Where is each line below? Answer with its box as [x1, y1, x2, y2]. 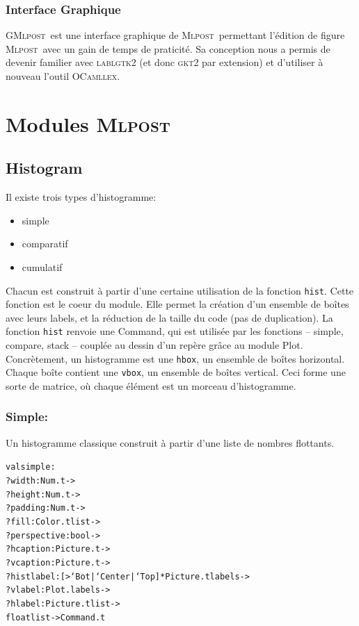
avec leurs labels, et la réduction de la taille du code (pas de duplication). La [6, 310, 333, 324]
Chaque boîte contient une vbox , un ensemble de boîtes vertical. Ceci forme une [6, 365, 346, 379]
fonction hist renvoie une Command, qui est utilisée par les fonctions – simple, [6, 324, 344, 338]
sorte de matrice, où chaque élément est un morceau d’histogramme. [6, 378, 296, 393]
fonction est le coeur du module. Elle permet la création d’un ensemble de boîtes [6, 297, 349, 311]
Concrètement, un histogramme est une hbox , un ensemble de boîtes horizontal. [6, 351, 345, 365]
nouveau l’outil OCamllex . [6, 69, 120, 83]
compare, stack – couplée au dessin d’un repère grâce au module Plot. [6, 338, 303, 352]
